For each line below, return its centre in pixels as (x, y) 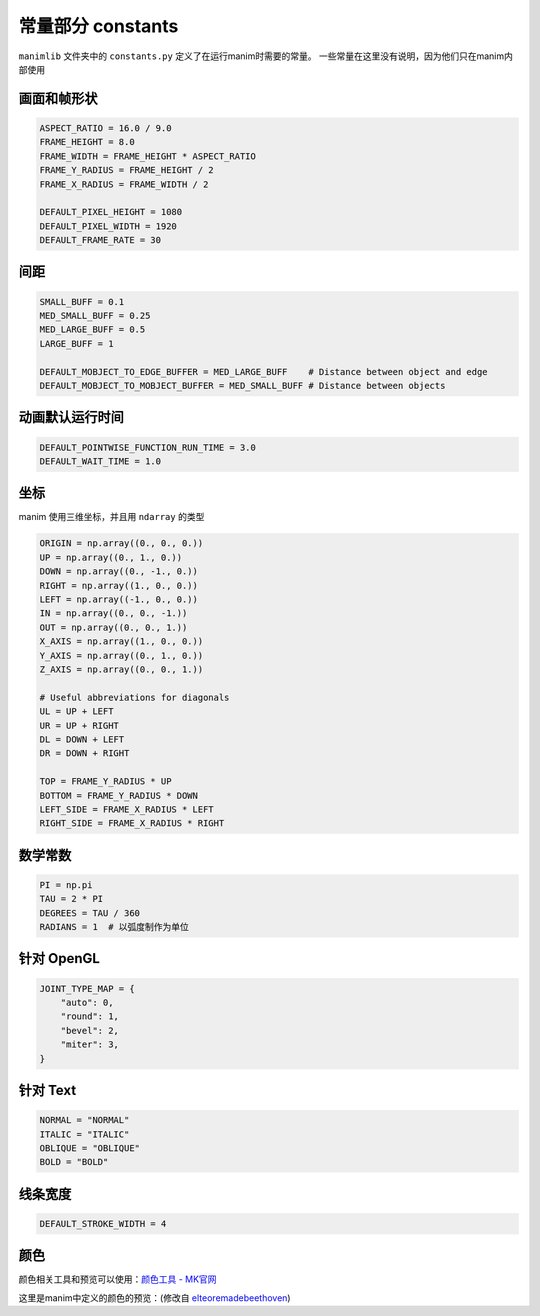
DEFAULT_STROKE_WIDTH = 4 (103, 1223)
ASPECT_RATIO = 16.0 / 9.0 (105, 128)
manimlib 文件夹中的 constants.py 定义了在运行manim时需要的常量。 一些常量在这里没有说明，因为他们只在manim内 (266, 56)
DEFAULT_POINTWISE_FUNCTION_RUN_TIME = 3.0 (148, 447)
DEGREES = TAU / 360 (89, 913)
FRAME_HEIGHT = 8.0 (87, 142)
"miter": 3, (90, 1044)
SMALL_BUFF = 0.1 (82, 301)
